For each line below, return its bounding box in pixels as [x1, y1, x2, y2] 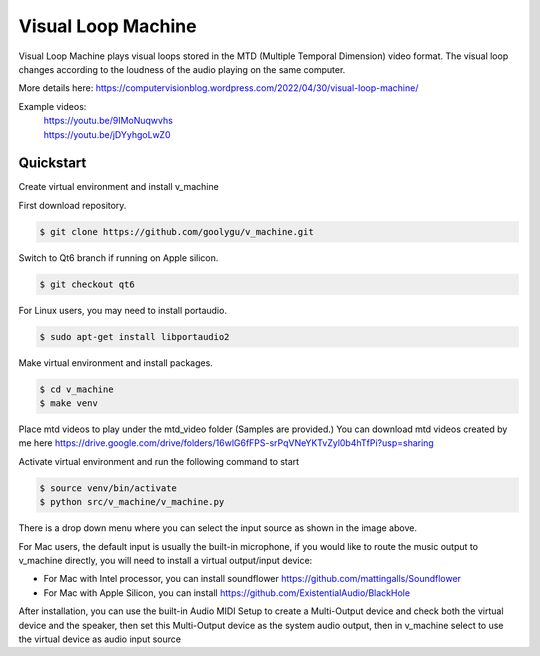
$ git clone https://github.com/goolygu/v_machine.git [39, 226, 314, 237]
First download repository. [18, 199, 127, 211]
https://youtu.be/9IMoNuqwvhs [43, 115, 174, 127]
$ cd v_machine [39, 383, 114, 395]
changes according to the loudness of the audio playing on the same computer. [18, 63, 346, 75]
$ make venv [39, 398, 99, 409]
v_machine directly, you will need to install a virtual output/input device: [18, 554, 313, 566]
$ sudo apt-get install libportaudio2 [39, 331, 230, 342]
